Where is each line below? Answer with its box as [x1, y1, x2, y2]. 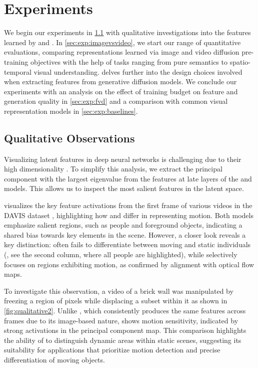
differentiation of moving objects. [4, 354, 105, 364]
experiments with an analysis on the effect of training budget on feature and [4, 86, 238, 96]
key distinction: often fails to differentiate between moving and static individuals [4, 239, 251, 250]
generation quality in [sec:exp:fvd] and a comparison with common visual [4, 96, 228, 106]
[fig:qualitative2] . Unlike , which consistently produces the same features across [4, 305, 246, 315]
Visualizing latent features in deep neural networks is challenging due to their [4, 153, 241, 164]
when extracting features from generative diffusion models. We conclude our [4, 76, 237, 87]
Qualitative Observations [4, 130, 135, 145]
